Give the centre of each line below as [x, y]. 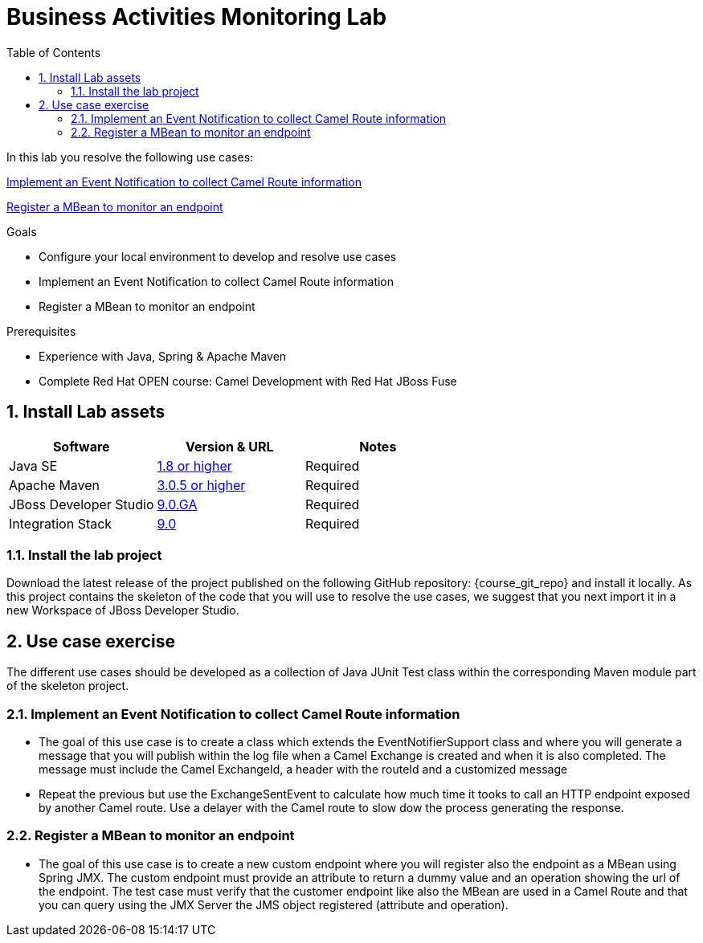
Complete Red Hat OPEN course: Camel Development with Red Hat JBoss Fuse [248, 381]
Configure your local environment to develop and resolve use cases [218, 256]
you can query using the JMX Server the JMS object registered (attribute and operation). [274, 904]
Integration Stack [61, 523]
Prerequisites [41, 331]
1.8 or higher [194, 465]
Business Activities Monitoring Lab [197, 17]
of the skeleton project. [68, 686]
